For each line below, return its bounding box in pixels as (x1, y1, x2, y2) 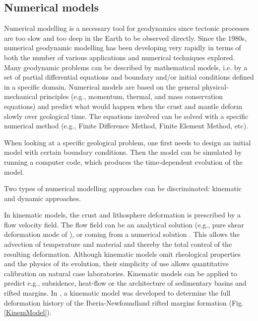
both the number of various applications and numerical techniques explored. (4, 52, 235, 62)
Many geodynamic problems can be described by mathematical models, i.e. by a (4, 62, 248, 72)
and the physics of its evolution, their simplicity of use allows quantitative (4, 258, 229, 269)
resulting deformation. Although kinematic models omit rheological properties (4, 248, 241, 259)
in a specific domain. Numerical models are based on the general (4, 81, 200, 92)
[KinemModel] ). (4, 307, 52, 318)
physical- (201, 81, 229, 92)
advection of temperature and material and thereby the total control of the (4, 239, 232, 249)
